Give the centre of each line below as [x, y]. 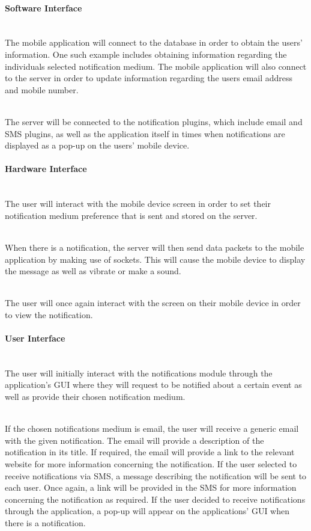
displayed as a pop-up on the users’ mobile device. [97, 145]
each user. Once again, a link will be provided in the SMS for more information [151, 487]
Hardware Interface [46, 169]
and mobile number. [42, 89]
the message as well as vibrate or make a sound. [93, 271]
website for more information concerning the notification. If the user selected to [151, 464]
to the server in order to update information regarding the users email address [149, 78]
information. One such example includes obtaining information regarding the [146, 54]
